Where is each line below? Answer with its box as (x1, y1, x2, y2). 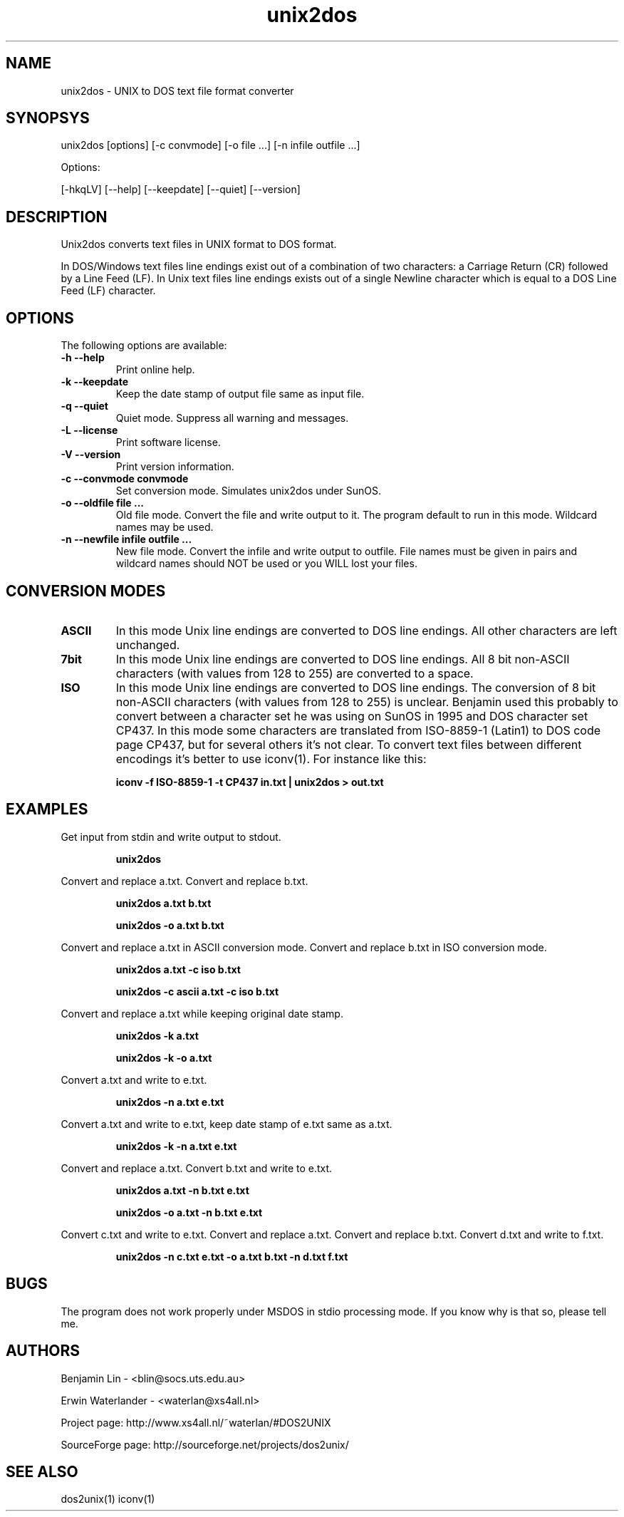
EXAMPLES (6, 800, 88, 819)
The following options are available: (61, 339, 227, 352)
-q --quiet (61, 400, 108, 413)
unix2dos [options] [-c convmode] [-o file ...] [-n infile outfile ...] (61, 139, 360, 152)
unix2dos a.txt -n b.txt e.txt (115, 1184, 249, 1196)
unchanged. (115, 637, 180, 652)
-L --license (61, 424, 118, 437)
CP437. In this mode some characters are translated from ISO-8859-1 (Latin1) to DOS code (115, 723, 601, 737)
